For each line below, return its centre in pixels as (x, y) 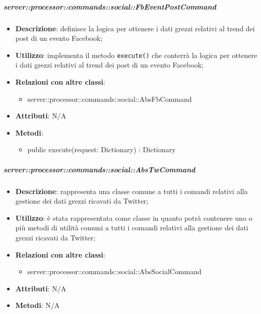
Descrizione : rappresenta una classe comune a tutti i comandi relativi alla (132, 191)
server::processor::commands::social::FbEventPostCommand (110, 6)
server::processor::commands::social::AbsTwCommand (100, 169)
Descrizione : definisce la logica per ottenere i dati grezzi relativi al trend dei (135, 28)
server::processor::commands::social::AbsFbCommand (110, 99)
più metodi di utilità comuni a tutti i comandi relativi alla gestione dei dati (132, 228)
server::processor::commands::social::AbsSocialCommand (114, 271)
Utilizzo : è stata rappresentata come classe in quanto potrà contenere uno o (134, 217)
